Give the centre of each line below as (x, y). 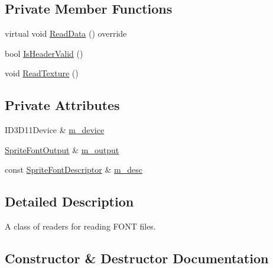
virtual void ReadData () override (66, 33)
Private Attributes (62, 105)
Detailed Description (69, 201)
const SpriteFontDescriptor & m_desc (74, 169)
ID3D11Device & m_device (55, 130)
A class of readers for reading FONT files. (80, 226)
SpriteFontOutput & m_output (62, 149)
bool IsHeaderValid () (44, 53)
